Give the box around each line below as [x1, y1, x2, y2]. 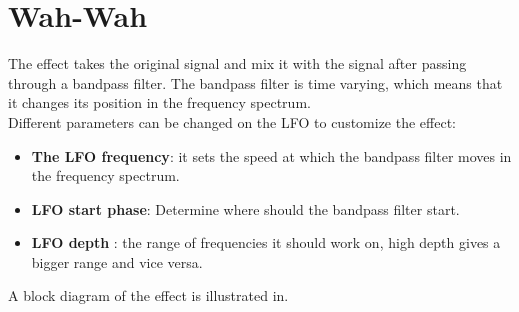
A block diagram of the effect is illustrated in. [8, 285, 289, 306]
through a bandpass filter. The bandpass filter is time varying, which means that [8, 72, 503, 93]
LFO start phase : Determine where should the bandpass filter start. [31, 198, 460, 219]
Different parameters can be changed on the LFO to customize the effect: [8, 111, 456, 132]
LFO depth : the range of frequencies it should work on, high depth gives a [31, 232, 501, 253]
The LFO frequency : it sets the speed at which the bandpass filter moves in [31, 145, 512, 166]
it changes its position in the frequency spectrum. [8, 92, 311, 113]
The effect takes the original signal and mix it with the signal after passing [8, 53, 467, 74]
